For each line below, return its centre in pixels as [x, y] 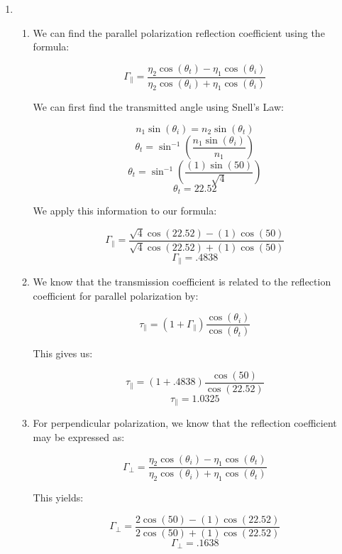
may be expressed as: [79, 436]
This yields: [58, 498]
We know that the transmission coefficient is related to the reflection [182, 281]
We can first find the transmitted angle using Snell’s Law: [158, 107]
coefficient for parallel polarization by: [116, 295]
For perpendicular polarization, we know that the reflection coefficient [185, 423]
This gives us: [63, 353]
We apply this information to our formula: [125, 211]
